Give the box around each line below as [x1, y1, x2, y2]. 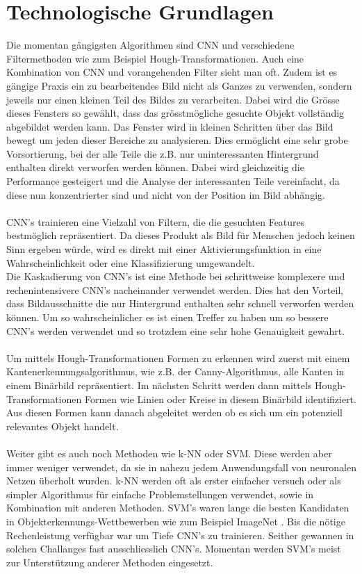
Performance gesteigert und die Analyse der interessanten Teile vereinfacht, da [6, 174, 340, 188]
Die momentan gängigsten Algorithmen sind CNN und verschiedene [6, 38, 295, 52]
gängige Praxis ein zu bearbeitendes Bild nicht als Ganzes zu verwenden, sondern [6, 78, 352, 92]
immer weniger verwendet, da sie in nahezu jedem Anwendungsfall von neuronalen [6, 459, 356, 474]
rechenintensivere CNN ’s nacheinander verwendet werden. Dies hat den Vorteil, [6, 282, 344, 297]
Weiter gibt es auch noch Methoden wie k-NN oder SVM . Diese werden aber [6, 445, 332, 460]
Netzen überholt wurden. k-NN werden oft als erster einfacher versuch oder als [6, 473, 341, 488]
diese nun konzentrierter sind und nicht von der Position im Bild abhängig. [6, 187, 325, 202]
